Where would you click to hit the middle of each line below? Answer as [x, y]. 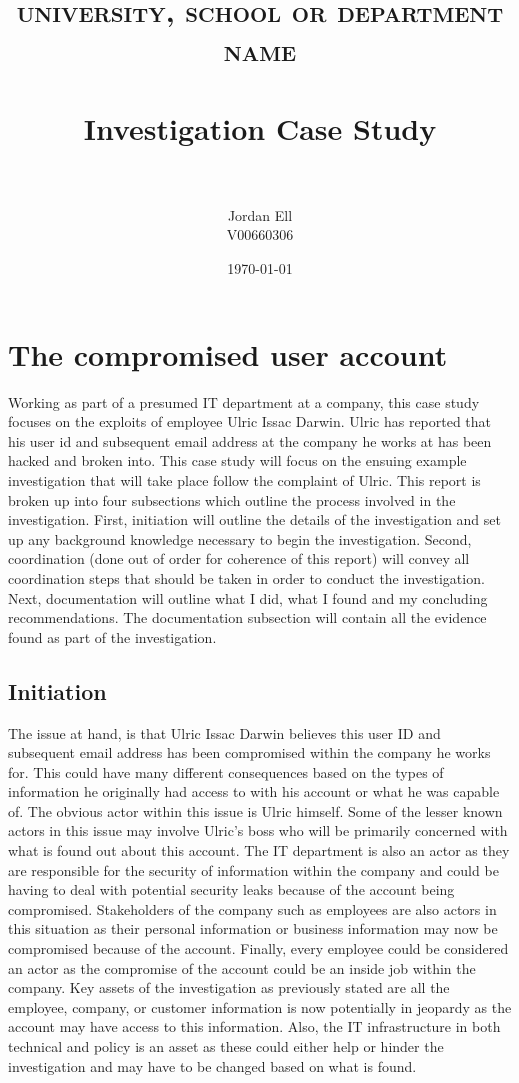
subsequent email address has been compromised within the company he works [249, 752]
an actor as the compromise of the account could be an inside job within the [242, 967]
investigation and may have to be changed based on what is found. [212, 1065]
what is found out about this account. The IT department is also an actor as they [259, 850]
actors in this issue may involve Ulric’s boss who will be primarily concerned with [258, 830]
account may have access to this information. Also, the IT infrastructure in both [254, 1026]
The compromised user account [228, 353]
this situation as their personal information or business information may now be [253, 928]
